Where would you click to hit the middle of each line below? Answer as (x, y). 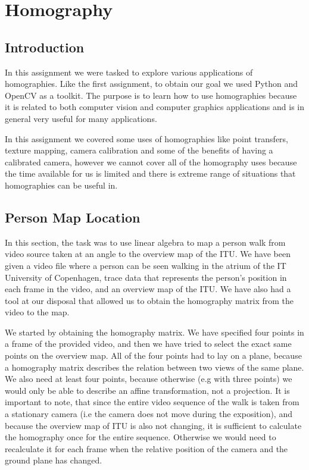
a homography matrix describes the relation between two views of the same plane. (154, 367)
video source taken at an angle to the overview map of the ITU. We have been (148, 254)
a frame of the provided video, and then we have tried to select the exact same (148, 344)
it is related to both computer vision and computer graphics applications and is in (155, 107)
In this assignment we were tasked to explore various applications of (129, 72)
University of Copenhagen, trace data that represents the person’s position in (146, 277)
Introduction (45, 47)
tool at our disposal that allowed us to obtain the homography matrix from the (149, 300)
